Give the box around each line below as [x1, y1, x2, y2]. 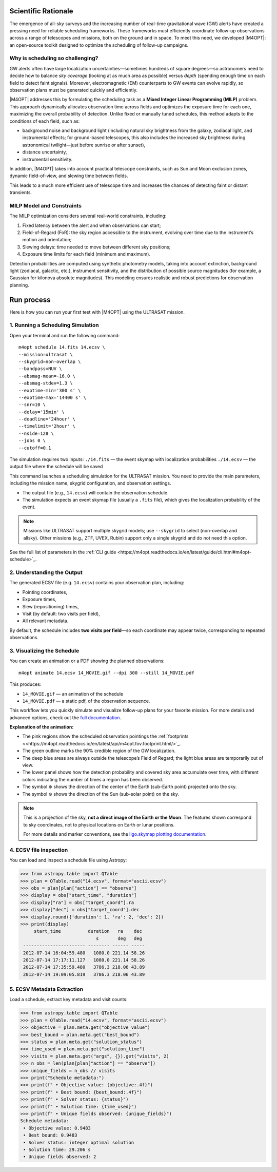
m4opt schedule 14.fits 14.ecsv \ [18, 344, 105, 350]
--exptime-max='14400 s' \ [18, 394, 87, 400]
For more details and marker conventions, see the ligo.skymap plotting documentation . [23, 831, 207, 837]
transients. [9, 189, 32, 196]
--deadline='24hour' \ [18, 416, 76, 422]
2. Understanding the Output [9, 569, 83, 576]
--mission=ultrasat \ [18, 352, 73, 357]
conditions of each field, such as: [9, 118, 80, 124]
